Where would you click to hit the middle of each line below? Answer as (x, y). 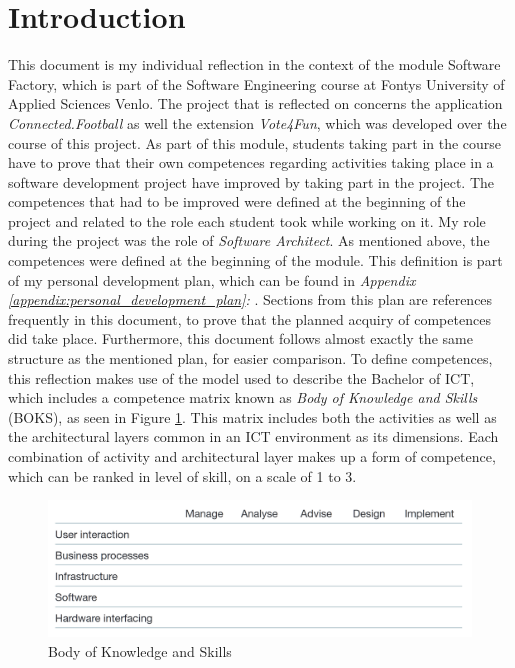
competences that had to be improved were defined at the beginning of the (237, 201)
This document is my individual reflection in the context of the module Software (254, 64)
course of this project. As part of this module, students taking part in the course (255, 142)
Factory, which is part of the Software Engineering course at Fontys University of (256, 83)
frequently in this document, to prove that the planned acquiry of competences (249, 318)
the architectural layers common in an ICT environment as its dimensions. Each (253, 436)
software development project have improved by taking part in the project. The (251, 181)
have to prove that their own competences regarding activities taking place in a (251, 162)
